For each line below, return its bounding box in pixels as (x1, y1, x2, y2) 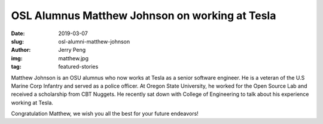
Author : (11, 46, 31, 54)
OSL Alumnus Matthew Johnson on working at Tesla (11, 9, 276, 22)
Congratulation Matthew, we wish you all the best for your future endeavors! (11, 110, 199, 117)
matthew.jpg (58, 54, 89, 62)
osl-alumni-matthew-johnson (58, 38, 130, 45)
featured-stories (58, 63, 99, 70)
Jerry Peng (58, 46, 86, 54)
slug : (11, 38, 24, 45)
